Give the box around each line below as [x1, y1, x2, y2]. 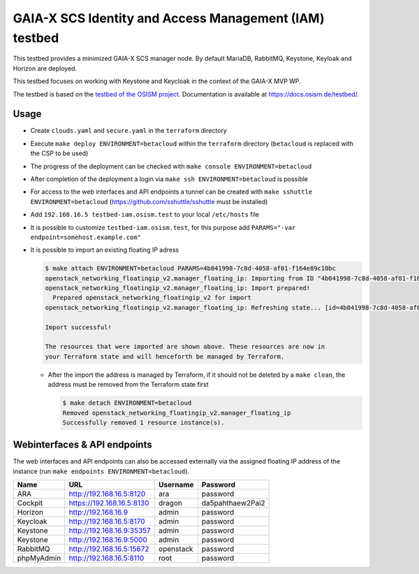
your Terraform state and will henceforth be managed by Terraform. [45, 352, 285, 360]
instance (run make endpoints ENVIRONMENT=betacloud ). [13, 467, 190, 475]
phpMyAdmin [17, 553, 61, 563]
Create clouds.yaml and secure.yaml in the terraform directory [30, 127, 227, 135]
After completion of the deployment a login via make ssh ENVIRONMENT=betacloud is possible [30, 175, 309, 183]
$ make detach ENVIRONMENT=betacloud [62, 399, 192, 407]
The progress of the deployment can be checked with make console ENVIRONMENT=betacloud [30, 162, 312, 171]
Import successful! [45, 323, 112, 331]
